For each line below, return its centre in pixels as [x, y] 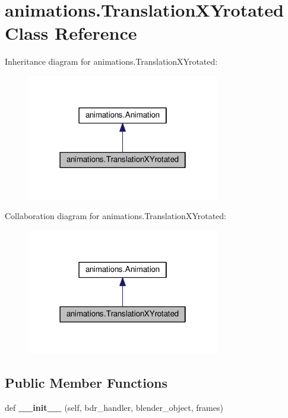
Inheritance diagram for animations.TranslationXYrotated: [111, 61]
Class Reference [71, 33]
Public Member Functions [86, 382]
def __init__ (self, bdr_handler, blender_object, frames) [114, 407]
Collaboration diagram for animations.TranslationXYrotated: [115, 216]
